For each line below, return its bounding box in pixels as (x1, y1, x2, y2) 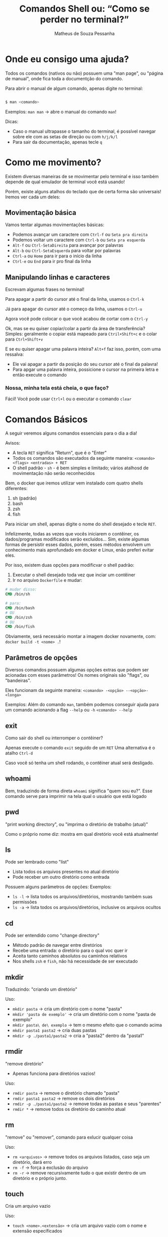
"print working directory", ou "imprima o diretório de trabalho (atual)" (5, 821, 148, 827)
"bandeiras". (5, 677, 31, 684)
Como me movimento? (5, 156, 102, 168)
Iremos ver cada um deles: (5, 194, 60, 200)
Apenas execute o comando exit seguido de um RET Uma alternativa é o (5, 744, 155, 750)
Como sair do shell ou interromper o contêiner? (5, 735, 103, 741)
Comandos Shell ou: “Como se (19, 3, 150, 15)
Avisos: (5, 440, 21, 446)
